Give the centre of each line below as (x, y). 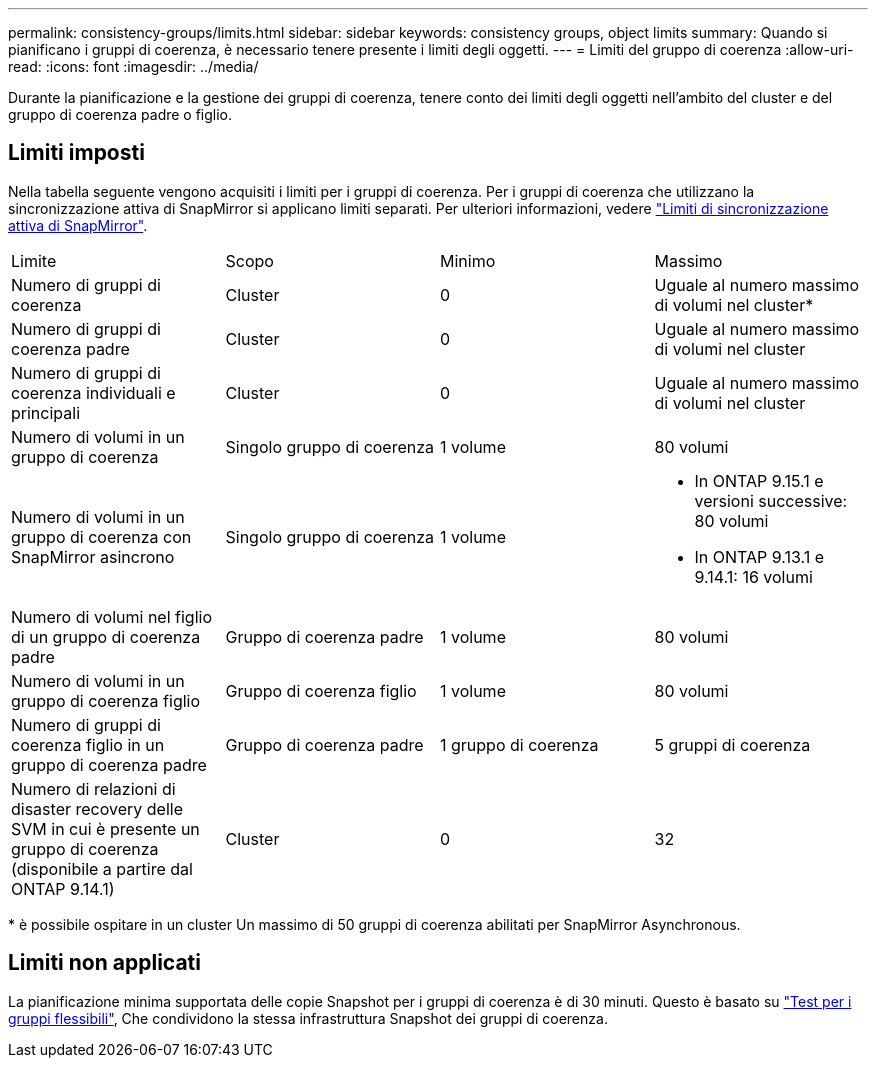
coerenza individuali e (93, 392)
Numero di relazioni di (93, 788)
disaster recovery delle (97, 808)
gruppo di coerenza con (101, 536)
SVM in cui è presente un (105, 828)
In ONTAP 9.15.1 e (759, 480)
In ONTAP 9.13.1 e (759, 556)
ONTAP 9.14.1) (63, 888)
